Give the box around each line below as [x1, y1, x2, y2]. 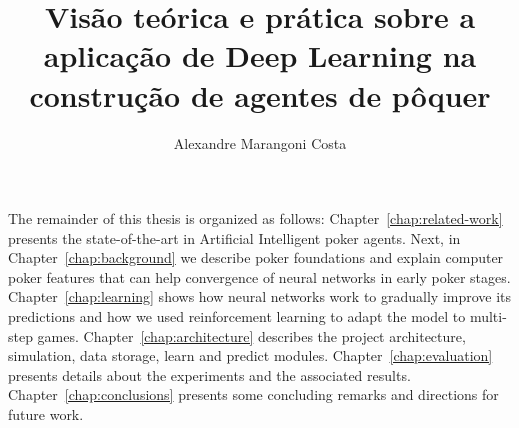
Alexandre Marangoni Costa [173, 132, 347, 153]
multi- [469, 306, 507, 327]
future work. [8, 404, 84, 425]
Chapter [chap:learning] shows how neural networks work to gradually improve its [8, 286, 512, 307]
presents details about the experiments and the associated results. [8, 364, 411, 385]
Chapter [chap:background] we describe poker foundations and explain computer [8, 247, 504, 268]
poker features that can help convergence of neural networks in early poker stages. [8, 266, 511, 287]
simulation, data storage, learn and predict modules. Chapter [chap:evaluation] [8, 345, 493, 366]
